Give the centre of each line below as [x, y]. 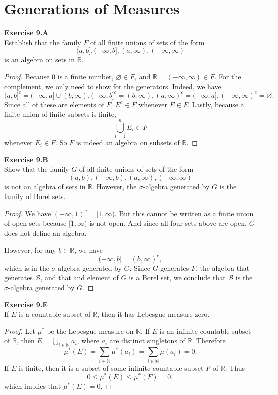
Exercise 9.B [26, 159]
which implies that [33, 386]
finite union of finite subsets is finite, [60, 114]
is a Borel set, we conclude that [177, 277]
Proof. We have [28, 213]
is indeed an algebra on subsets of [128, 142]
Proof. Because [27, 76]
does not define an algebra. [45, 233]
